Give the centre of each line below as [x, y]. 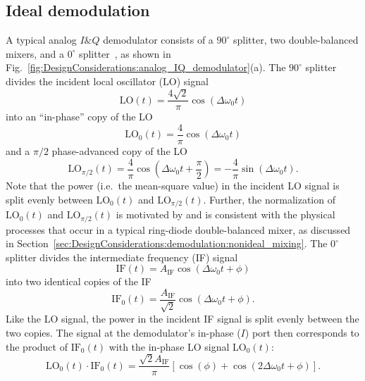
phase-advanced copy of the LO [119, 151]
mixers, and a [35, 53]
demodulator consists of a [158, 40]
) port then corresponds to [302, 333]
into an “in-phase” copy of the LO [79, 117]
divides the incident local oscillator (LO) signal [107, 81]
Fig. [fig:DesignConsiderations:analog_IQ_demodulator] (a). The [146, 67]
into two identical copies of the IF [79, 281]
